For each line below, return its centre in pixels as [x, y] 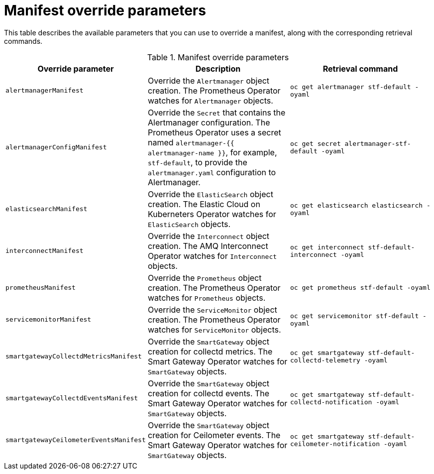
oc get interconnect [327, 247]
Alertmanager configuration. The [209, 122]
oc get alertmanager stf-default [350, 87]
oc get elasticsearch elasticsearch [356, 205]
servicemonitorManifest [49, 320]
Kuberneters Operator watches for [212, 214]
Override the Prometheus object [205, 278]
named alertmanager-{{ [191, 142]
